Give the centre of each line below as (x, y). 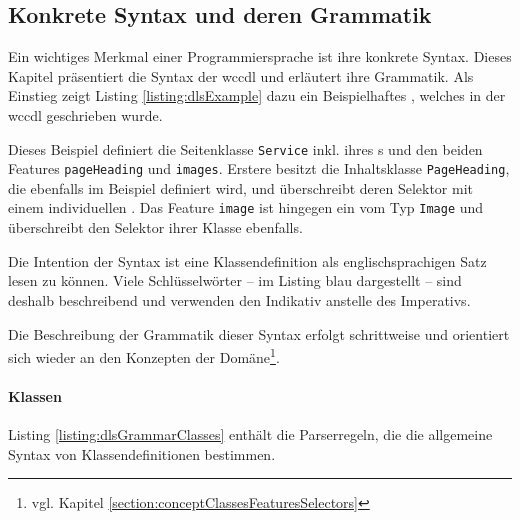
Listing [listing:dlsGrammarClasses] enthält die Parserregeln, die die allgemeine (250, 434)
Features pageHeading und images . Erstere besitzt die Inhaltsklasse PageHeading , (259, 168)
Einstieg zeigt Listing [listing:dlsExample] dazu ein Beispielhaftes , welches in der (257, 95)
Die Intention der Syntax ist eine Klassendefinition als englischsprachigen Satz (247, 260)
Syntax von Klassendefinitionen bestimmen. (142, 453)
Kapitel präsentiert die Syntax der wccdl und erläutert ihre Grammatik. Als (241, 75)
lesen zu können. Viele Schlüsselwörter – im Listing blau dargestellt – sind (235, 280)
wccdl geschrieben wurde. (85, 114)
